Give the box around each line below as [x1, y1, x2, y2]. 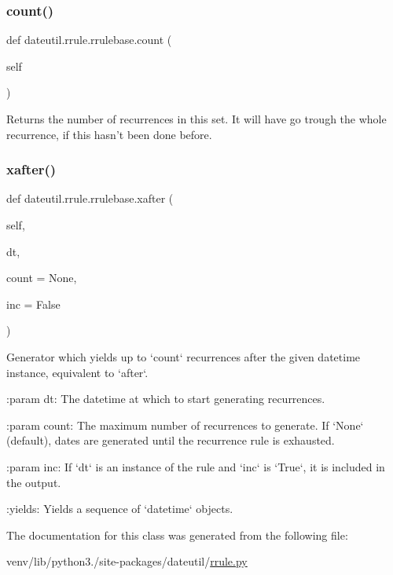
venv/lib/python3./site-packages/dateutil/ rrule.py [6, 553, 248, 570]
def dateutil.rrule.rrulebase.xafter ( [6, 190, 174, 207]
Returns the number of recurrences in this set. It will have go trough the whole [6, 111, 387, 126]
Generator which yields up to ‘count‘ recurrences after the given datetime [6, 348, 361, 364]
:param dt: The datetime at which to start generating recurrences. [6, 390, 325, 407]
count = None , [6, 269, 77, 286]
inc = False [6, 295, 61, 312]
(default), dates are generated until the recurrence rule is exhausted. [6, 432, 335, 449]
